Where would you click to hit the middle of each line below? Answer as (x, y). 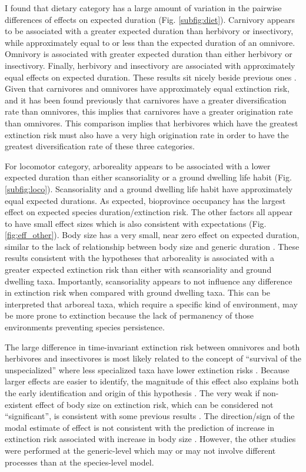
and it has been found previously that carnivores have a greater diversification (146, 100)
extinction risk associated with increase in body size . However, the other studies (150, 439)
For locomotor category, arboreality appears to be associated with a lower (138, 165)
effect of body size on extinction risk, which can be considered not (154, 404)
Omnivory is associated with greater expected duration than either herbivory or (149, 54)
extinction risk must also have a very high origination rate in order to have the (147, 134)
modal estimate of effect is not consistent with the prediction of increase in (140, 427)
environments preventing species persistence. (85, 327)
